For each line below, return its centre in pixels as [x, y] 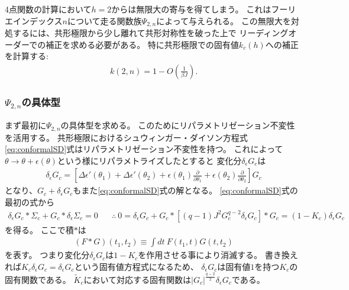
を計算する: [27, 56]
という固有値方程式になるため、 [136, 266]
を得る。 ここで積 [39, 229]
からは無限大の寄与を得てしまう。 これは [191, 9]
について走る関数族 [105, 20]
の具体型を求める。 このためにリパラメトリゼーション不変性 [178, 125]
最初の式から [30, 202]
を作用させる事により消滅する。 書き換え [218, 255]
